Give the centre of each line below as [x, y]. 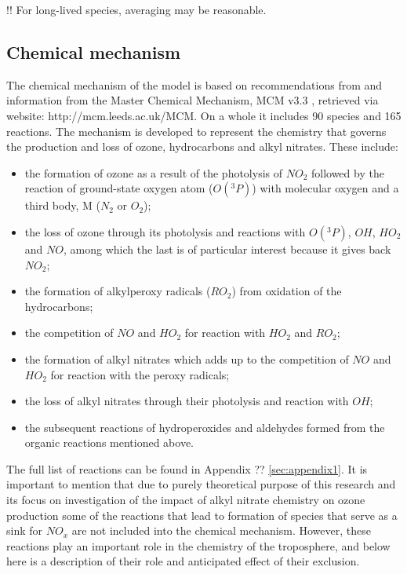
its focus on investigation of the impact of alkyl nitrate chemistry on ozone [186, 500]
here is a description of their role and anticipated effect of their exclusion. [183, 561]
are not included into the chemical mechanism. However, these [221, 530]
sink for [25, 530]
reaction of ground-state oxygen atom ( [119, 188]
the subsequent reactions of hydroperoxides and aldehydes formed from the [205, 427]
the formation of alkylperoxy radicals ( [118, 291]
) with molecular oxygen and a [325, 188]
